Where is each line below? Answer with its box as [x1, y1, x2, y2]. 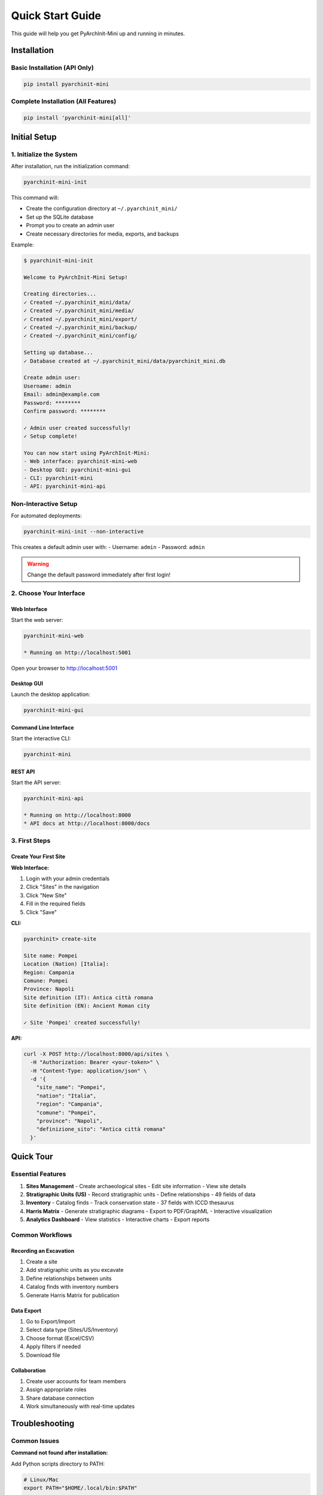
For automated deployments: [11, 512, 82, 520]
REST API [11, 768, 35, 775]
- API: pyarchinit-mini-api [23, 483, 106, 490]
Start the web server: [11, 616, 63, 623]
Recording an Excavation [11, 1247, 75, 1254]
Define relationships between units [26, 1274, 112, 1282]
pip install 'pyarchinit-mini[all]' [23, 114, 132, 121]
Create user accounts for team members [26, 1377, 126, 1384]
